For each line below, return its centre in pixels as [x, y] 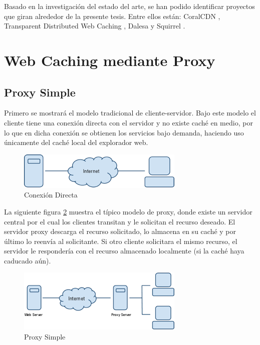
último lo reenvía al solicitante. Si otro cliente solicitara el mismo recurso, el [121, 241]
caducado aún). [28, 260]
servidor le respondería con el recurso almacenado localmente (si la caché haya [124, 251]
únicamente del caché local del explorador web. [76, 142]
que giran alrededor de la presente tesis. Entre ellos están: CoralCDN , [112, 16]
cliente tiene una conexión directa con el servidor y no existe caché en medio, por [128, 122]
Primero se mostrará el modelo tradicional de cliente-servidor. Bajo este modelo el [130, 113]
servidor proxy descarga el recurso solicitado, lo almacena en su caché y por [120, 231]
